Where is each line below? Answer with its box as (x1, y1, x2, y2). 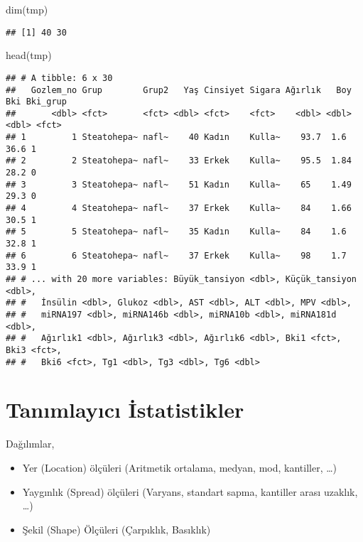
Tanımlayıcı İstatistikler (6, 395, 244, 424)
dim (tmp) (6, 2, 48, 16)
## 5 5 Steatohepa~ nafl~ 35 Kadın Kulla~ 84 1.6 (6, 227, 347, 237)
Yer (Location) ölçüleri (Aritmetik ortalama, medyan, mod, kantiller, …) (22, 460, 337, 475)
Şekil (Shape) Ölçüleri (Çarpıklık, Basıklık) (22, 521, 211, 536)
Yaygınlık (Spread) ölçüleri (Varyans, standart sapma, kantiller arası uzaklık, (22, 484, 358, 499)
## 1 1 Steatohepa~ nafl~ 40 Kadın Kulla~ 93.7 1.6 (6, 132, 347, 143)
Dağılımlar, (6, 436, 55, 451)
